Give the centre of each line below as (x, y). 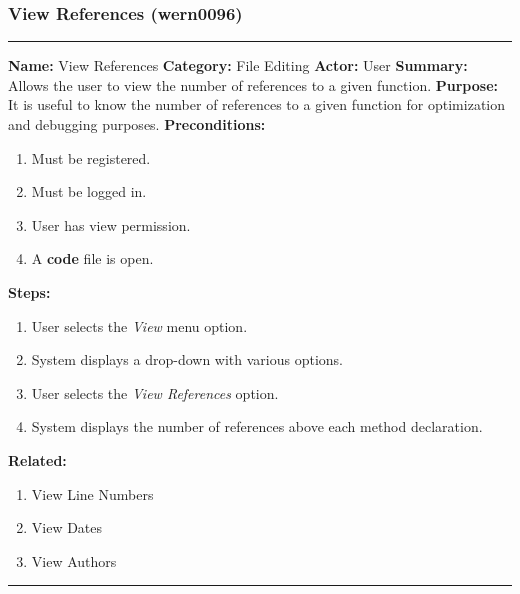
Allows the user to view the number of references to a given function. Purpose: (253, 84)
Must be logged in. (89, 191)
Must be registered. (91, 157)
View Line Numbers (92, 493)
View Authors (74, 560)
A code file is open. (92, 258)
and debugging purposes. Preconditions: (137, 124)
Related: (37, 459)
